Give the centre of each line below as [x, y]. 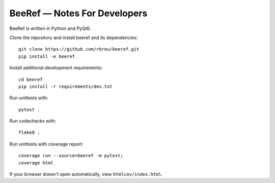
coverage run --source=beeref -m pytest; [71, 156]
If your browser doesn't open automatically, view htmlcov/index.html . [86, 174]
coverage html [36, 163]
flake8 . [29, 133]
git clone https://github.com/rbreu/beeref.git [79, 49]
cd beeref [31, 79]
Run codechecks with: [33, 121]
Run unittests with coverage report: [46, 144]
